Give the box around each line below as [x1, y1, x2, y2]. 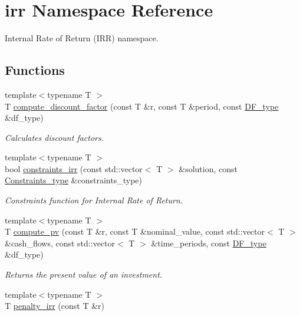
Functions [5, 61, 65, 79]
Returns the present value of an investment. [5, 268, 163, 281]
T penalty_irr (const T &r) [5, 299, 104, 312]
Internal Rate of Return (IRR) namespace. [5, 32, 159, 44]
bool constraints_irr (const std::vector [5, 162, 143, 175]
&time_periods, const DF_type [151, 236, 266, 249]
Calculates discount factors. [5, 131, 104, 143]
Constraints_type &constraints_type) [5, 174, 142, 186]
